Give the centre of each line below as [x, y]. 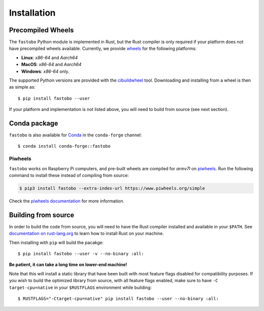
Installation [32, 13]
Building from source [42, 215]
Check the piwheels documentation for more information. [67, 201]
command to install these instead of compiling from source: [69, 176]
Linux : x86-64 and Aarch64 [50, 57]
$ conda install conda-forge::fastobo [64, 146]
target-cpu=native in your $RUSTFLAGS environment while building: [80, 287]
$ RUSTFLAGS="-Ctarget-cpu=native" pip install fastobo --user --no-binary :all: [118, 299]
